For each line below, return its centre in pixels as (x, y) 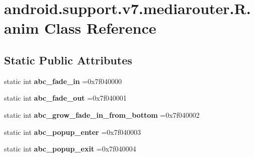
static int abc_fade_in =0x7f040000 (63, 81)
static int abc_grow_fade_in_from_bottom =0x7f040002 (102, 114)
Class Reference (100, 28)
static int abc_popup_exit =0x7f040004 (70, 149)
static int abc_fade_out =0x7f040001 (65, 98)
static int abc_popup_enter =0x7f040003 (72, 132)
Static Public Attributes (68, 60)
